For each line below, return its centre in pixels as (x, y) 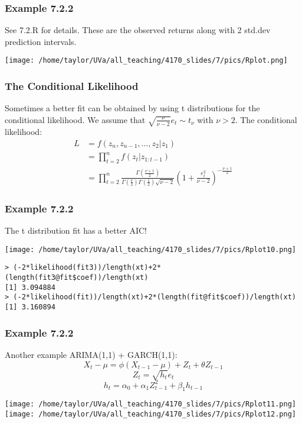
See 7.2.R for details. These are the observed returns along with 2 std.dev (138, 30)
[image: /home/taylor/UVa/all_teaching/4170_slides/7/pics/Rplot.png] (146, 61)
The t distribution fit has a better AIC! (76, 230)
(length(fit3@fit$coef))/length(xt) (77, 278)
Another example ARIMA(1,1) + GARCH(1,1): (91, 354)
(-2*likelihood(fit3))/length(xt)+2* (87, 268)
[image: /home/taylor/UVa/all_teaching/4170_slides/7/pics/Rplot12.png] (150, 414)
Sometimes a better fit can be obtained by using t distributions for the (132, 108)
